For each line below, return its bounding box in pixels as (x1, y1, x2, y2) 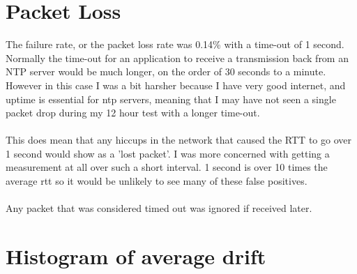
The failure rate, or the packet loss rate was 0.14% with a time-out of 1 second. (6, 37, 344, 52)
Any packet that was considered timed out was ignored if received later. (6, 201, 312, 215)
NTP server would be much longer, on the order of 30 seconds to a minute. (6, 64, 326, 79)
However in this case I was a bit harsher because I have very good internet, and (6, 77, 346, 92)
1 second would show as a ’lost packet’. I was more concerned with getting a (6, 146, 330, 160)
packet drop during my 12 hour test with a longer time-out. (6, 105, 260, 120)
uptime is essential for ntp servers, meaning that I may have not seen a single (6, 91, 336, 106)
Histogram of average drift (6, 242, 266, 271)
